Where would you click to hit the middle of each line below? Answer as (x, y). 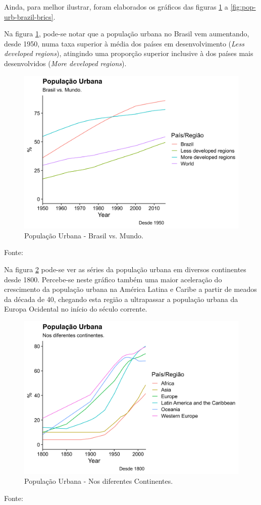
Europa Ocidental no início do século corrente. (76, 309)
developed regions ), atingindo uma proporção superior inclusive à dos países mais (129, 53)
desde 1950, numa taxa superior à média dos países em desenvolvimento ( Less (124, 43)
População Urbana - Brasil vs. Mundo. (84, 235)
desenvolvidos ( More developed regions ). (65, 63)
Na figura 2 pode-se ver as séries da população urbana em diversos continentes (125, 269)
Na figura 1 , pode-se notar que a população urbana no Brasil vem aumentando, (127, 34)
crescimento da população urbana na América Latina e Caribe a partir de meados (130, 289)
